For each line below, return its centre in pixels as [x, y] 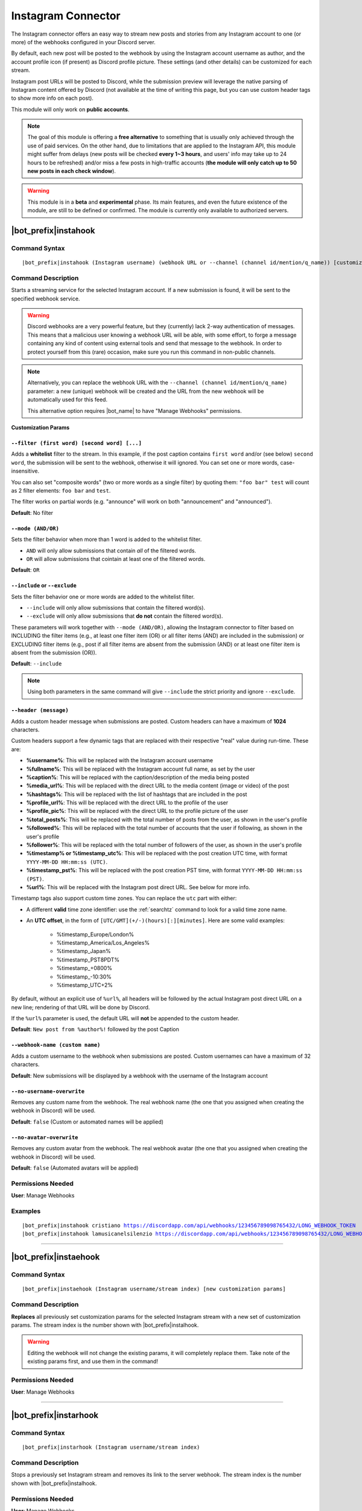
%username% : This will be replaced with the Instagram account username [120, 760]
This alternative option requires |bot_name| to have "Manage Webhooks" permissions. [135, 410]
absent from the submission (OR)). [54, 653]
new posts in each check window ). [71, 171]
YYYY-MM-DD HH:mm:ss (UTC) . [67, 862]
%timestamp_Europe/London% [95, 934]
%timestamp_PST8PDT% [88, 959]
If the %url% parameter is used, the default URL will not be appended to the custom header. [125, 1018]
